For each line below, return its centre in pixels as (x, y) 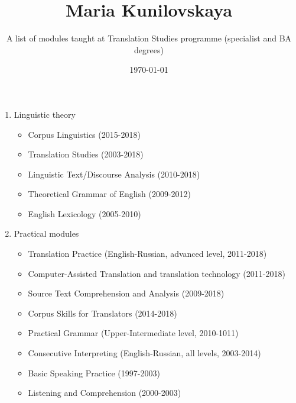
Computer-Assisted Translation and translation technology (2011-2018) (157, 273)
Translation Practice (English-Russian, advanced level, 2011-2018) (147, 254)
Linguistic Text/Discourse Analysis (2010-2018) (114, 174)
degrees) (149, 49)
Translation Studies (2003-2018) (86, 154)
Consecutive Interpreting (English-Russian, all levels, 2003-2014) (144, 353)
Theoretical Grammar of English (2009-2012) (110, 194)
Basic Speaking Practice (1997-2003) (94, 373)
